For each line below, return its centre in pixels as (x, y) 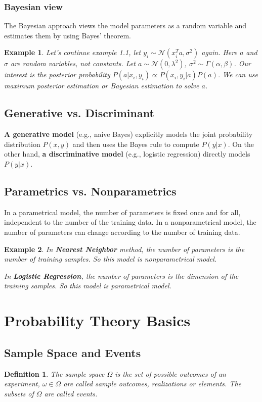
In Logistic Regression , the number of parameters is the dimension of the (121, 275)
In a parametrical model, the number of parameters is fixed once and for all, (122, 212)
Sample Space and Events (73, 352)
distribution (22, 144)
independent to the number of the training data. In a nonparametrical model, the (130, 222)
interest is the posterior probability (57, 74)
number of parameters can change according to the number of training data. (122, 232)
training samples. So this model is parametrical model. (88, 286)
